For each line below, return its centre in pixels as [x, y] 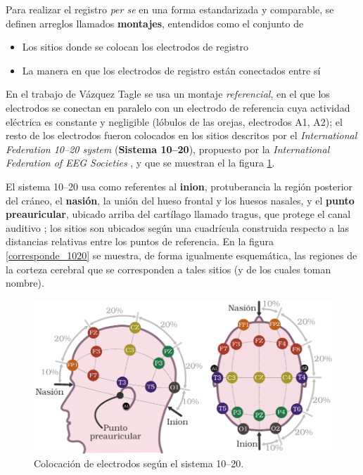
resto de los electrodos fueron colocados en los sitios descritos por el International [181, 135]
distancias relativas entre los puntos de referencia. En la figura [140, 241]
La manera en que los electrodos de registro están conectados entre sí [171, 70]
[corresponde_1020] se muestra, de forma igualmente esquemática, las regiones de [181, 255]
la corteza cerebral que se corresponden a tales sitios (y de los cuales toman [168, 269]
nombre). [25, 283]
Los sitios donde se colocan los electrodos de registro [135, 47]
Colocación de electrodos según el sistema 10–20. [139, 463]
